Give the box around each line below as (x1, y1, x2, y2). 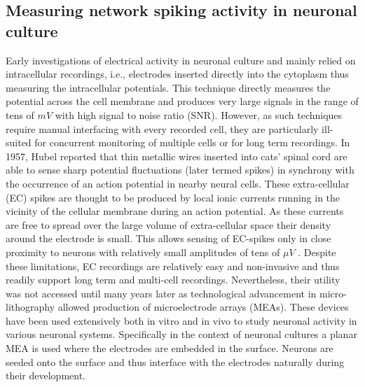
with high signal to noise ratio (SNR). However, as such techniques (55, 107, 343, 122)
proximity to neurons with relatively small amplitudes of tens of (6, 244, 280, 259)
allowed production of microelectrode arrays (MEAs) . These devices (57, 300, 349, 314)
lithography (6, 300, 55, 314)
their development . (6, 368, 86, 383)
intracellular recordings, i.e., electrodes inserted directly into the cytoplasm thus (6, 66, 349, 81)
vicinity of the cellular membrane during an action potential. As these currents (6, 204, 344, 218)
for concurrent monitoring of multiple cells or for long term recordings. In (34, 135, 350, 150)
